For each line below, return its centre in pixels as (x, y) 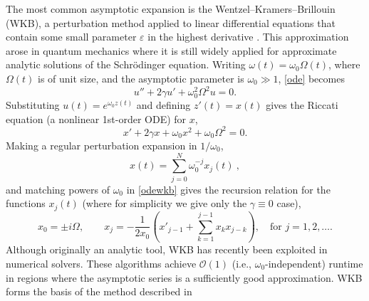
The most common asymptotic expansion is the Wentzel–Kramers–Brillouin (171, 9)
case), (289, 203)
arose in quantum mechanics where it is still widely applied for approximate (171, 50)
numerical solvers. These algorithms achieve (101, 263)
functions (26, 203)
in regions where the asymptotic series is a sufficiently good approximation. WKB (184, 277)
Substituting (33, 105)
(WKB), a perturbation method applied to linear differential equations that (171, 22)
